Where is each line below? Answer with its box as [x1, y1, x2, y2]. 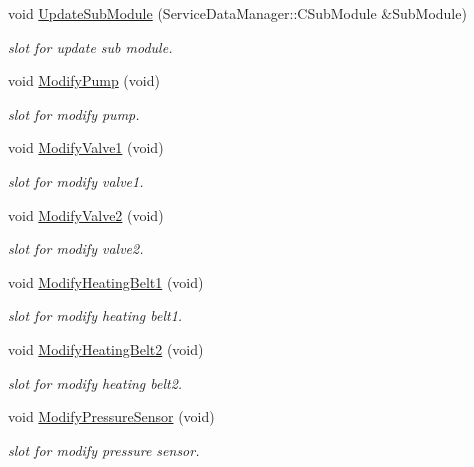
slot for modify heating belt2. [8, 372, 183, 393]
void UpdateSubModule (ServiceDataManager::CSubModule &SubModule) [8, 3, 467, 23]
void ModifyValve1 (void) [8, 137, 164, 158]
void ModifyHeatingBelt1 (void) [8, 271, 204, 292]
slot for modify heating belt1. [8, 305, 183, 326]
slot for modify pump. [8, 103, 140, 124]
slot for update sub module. [8, 36, 173, 57]
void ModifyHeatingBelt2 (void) [8, 338, 204, 359]
